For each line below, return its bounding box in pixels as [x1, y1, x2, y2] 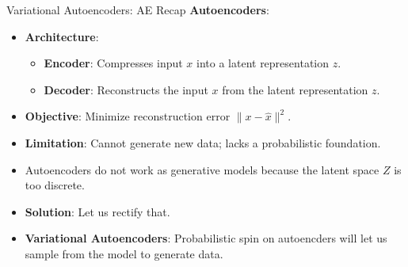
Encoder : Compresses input [44, 55, 183, 71]
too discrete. [25, 177, 85, 193]
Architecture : [25, 28, 99, 44]
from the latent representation [222, 81, 368, 97]
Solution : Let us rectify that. [25, 203, 170, 219]
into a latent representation [196, 55, 330, 71]
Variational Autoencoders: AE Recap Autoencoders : [6, 2, 269, 17]
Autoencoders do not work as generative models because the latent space [25, 161, 379, 177]
